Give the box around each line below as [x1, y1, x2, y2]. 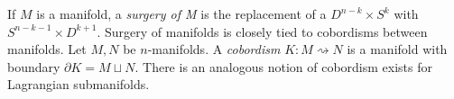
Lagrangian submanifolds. [7, 75, 150, 94]
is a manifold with [347, 40, 448, 58]
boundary [7, 57, 60, 76]
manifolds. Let [7, 40, 87, 58]
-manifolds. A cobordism [147, 40, 281, 58]
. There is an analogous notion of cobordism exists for [134, 57, 432, 76]
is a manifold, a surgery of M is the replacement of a [36, 4, 327, 22]
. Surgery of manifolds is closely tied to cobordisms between [97, 22, 428, 40]
